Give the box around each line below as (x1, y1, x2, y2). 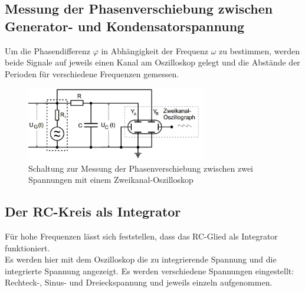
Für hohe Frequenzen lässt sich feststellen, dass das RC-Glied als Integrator (5, 230, 278, 242)
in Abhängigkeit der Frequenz (101, 44, 208, 57)
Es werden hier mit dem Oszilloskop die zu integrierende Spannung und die (5, 253, 277, 265)
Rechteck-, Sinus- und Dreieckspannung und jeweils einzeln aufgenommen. (5, 276, 273, 288)
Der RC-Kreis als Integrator (5, 202, 181, 221)
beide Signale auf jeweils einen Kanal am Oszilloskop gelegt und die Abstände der (5, 56, 300, 68)
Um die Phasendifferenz (5, 44, 90, 57)
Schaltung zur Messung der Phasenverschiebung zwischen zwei (28, 162, 254, 174)
